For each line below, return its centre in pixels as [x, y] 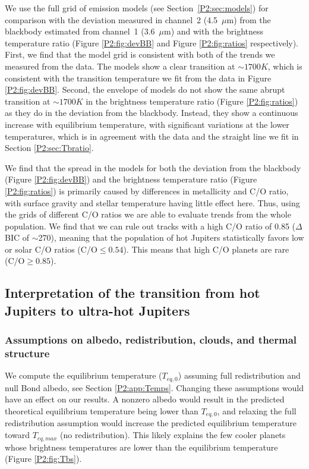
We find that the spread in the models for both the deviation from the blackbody [153, 167]
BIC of [17, 237]
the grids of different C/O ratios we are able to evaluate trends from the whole [148, 214]
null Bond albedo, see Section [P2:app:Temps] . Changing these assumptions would [154, 387]
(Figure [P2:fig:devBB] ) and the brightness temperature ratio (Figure [131, 179]
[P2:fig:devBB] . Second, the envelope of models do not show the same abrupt [145, 89]
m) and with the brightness [214, 31]
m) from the [249, 19]
